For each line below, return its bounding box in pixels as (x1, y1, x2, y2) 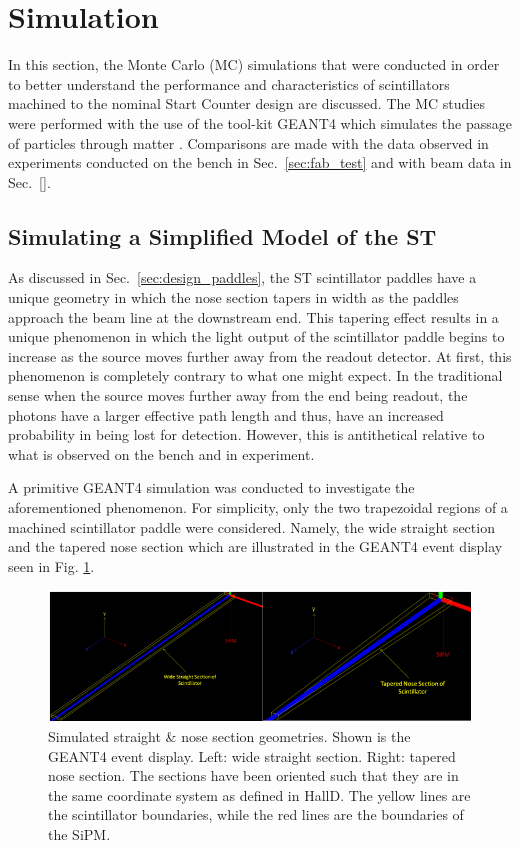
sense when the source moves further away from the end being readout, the (8, 385, 468, 406)
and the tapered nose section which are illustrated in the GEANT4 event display (8, 536, 503, 557)
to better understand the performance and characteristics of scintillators (8, 73, 450, 94)
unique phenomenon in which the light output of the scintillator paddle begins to (8, 326, 505, 347)
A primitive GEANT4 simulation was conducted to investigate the (8, 477, 415, 498)
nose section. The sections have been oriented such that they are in (48, 765, 459, 786)
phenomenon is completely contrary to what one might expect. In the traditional (8, 365, 503, 386)
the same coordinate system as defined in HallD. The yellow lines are (48, 784, 471, 805)
